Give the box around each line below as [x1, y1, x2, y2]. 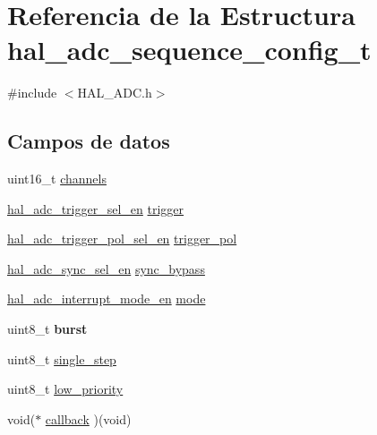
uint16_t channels [7, 169, 107, 188]
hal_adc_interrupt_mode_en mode [7, 289, 206, 308]
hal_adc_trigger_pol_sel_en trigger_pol [7, 229, 237, 248]
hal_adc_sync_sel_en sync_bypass [7, 259, 205, 277]
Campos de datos [7, 127, 170, 155]
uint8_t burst [7, 320, 88, 338]
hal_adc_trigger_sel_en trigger [7, 199, 184, 217]
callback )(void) [45, 409, 132, 428]
